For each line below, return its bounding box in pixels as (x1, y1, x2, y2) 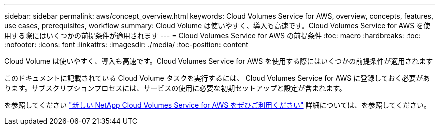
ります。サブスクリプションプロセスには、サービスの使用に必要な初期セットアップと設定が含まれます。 (4, 84, 346, 92)
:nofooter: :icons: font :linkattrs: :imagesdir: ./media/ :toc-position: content (4, 40, 248, 49)
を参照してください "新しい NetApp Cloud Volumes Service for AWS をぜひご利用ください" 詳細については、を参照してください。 (4, 101, 431, 109)
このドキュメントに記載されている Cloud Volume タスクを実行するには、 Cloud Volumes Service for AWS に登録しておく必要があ (4, 74, 430, 82)
